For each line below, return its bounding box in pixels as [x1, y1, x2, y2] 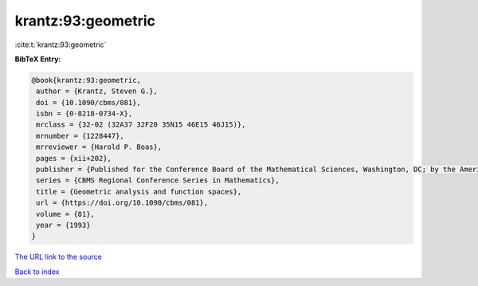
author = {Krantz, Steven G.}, [36, 87, 159, 96]
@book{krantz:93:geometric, [31, 76, 141, 84]
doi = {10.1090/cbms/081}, [36, 98, 141, 107]
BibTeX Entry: [14, 54, 61, 64]
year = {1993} [36, 221, 91, 229]
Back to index [14, 267, 60, 276]
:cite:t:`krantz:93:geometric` [14, 40, 107, 49]
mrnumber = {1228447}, [36, 131, 125, 140]
